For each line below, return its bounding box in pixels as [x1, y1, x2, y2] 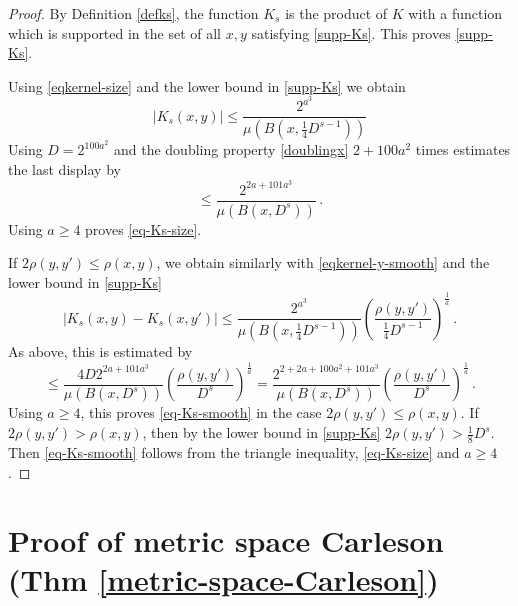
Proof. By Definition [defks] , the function [8, 3, 259, 23]
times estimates [415, 139, 511, 160]
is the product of [285, 3, 388, 23]
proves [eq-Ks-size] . [85, 218, 202, 239]
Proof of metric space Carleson [8, 520, 444, 561]
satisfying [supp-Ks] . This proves [251, 22, 451, 43]
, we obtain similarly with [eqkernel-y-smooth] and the [156, 252, 490, 273]
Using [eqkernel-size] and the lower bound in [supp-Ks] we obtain [8, 75, 406, 96]
